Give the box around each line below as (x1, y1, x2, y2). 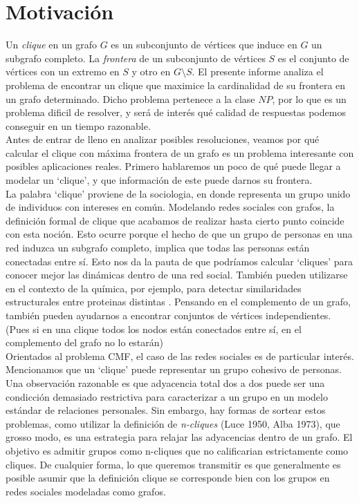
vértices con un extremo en (6, 64, 120, 79)
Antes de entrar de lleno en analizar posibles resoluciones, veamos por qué (6, 132, 320, 146)
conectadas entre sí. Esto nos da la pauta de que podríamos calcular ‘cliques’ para (6, 254, 353, 268)
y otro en (131, 64, 171, 79)
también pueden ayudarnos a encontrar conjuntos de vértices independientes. (6, 308, 331, 322)
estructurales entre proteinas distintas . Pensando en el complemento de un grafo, (6, 294, 351, 309)
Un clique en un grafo (6, 37, 98, 52)
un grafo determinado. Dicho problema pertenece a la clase (6, 91, 255, 106)
